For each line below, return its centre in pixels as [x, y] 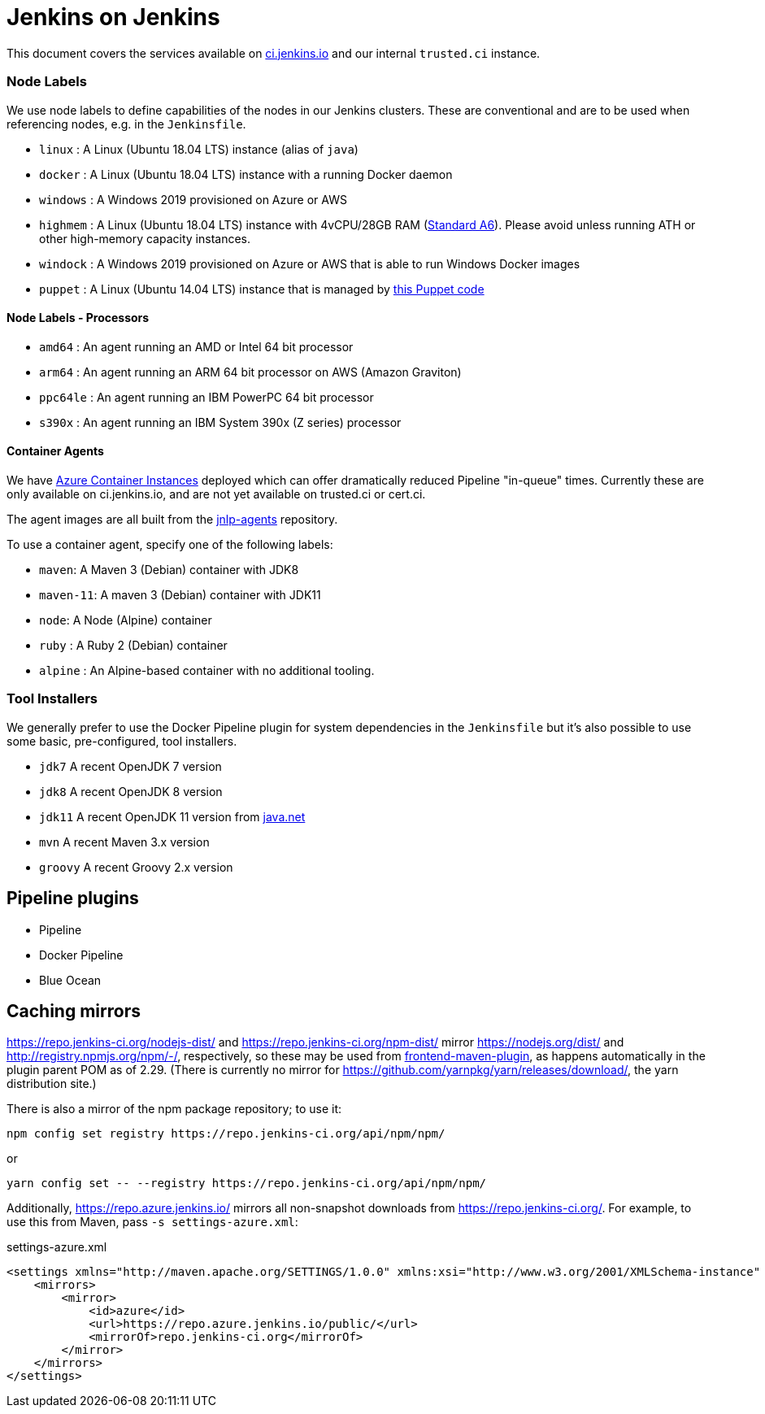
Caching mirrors [74, 1011]
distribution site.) [52, 1084]
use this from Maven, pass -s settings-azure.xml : [152, 1222]
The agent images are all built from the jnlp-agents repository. [172, 519]
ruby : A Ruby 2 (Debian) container [133, 645]
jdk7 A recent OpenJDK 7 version [130, 766]
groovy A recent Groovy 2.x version [136, 867]
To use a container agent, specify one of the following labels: [170, 544]
